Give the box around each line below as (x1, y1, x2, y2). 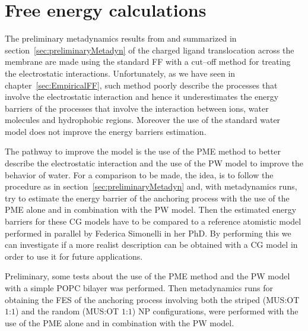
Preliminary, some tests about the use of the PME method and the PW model (5, 270, 290, 282)
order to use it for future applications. (5, 250, 143, 262)
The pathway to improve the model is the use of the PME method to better (5, 145, 281, 157)
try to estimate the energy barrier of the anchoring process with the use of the (5, 191, 290, 204)
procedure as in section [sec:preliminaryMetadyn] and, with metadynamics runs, (5, 180, 297, 193)
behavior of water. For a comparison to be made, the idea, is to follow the (5, 168, 274, 181)
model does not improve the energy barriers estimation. (5, 125, 207, 137)
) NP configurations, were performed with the (132, 305, 299, 317)
